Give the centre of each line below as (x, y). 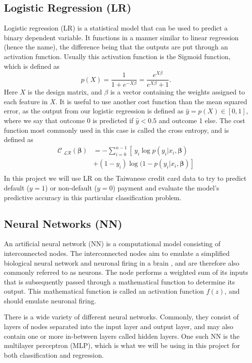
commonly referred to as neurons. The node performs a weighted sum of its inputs (126, 272)
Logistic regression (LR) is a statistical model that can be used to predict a (116, 28)
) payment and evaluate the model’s (166, 187)
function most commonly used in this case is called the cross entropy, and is (117, 130)
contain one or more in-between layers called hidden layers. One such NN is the (122, 336)
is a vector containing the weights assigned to (178, 92)
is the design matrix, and (65, 92)
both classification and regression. (54, 355)
